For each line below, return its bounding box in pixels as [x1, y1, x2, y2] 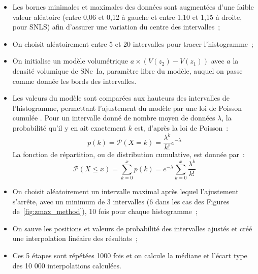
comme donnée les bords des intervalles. [12, 75, 137, 86]
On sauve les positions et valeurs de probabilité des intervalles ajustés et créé [12, 223, 252, 233]
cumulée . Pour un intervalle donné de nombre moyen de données [12, 112, 215, 123]
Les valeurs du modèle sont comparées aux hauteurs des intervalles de [12, 93, 230, 103]
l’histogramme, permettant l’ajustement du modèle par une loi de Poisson [12, 102, 242, 113]
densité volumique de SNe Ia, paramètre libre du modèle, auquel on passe [12, 65, 243, 76]
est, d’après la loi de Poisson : [134, 122, 229, 133]
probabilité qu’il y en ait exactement [12, 122, 126, 133]
